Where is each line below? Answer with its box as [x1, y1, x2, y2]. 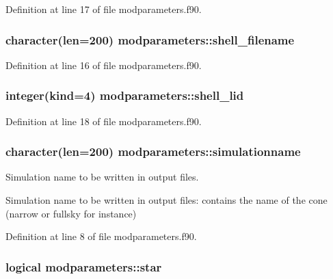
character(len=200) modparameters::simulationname [5, 143, 301, 160]
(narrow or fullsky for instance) [5, 206, 137, 220]
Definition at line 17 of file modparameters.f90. [5, 2, 202, 16]
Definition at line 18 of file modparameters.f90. [5, 114, 202, 128]
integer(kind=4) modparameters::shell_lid [5, 87, 244, 104]
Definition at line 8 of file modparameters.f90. [5, 229, 197, 243]
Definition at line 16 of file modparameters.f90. [5, 57, 202, 72]
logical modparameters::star [5, 258, 162, 275]
